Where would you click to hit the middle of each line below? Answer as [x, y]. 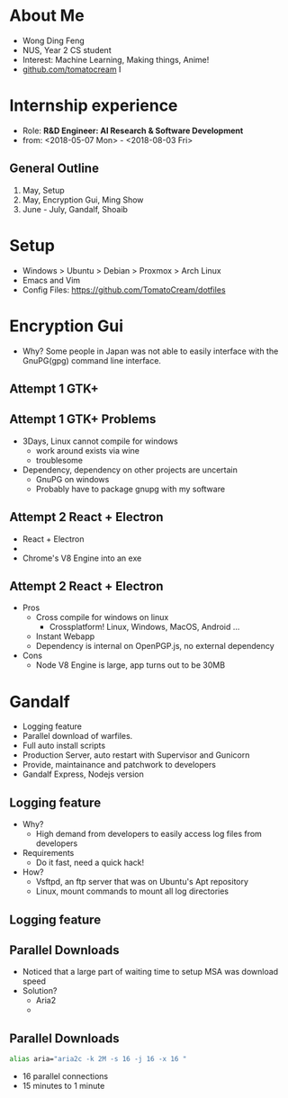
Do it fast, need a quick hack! [90, 863]
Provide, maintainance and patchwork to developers [119, 765]
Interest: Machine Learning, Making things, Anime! [116, 59]
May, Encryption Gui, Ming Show [83, 200]
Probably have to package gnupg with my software [130, 489]
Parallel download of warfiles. [77, 736]
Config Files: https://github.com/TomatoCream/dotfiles [124, 290]
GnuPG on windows [72, 479]
